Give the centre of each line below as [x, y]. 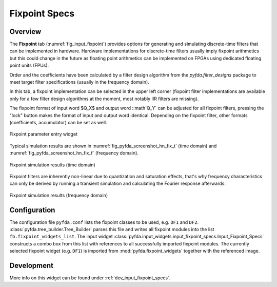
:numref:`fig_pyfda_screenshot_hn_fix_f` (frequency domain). [74, 153]
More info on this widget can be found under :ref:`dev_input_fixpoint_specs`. [90, 278]
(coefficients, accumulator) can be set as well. [58, 122]
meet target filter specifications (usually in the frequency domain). [80, 82]
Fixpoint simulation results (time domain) [53, 165]
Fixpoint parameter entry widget [44, 134]
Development [32, 265]
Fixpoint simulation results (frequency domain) [58, 195]
